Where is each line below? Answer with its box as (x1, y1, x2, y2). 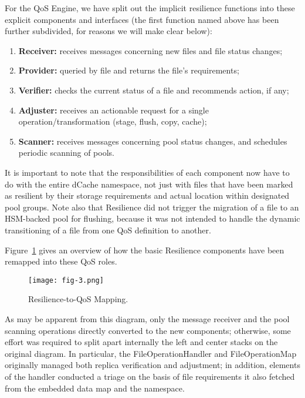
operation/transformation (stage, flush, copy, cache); (18, 115, 207, 128)
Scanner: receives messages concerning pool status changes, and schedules (18, 135, 287, 147)
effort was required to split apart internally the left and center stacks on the (5, 336, 278, 348)
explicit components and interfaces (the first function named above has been (5, 13, 279, 25)
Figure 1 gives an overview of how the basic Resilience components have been (5, 243, 284, 256)
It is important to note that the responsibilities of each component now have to (5, 166, 290, 178)
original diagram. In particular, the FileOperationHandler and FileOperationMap (5, 347, 297, 359)
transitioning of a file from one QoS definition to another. (5, 223, 211, 236)
